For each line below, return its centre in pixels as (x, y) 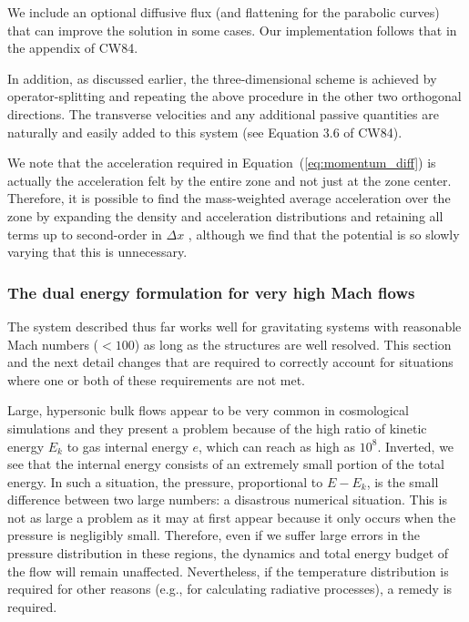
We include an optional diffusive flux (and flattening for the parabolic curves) (224, 12)
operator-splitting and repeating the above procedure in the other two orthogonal (234, 96)
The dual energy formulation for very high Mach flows (211, 292)
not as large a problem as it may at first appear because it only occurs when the (232, 517)
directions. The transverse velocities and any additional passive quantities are (223, 113)
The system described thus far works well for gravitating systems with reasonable (234, 326)
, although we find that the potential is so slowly (324, 234)
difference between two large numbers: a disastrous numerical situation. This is (227, 500)
